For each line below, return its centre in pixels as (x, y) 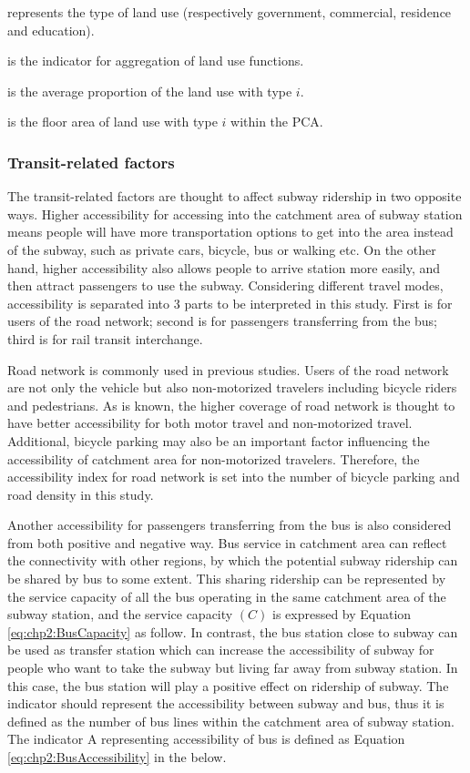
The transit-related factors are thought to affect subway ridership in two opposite (235, 196)
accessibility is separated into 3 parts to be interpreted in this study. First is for (230, 303)
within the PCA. (277, 122)
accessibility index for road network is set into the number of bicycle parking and (234, 477)
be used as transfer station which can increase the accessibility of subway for (221, 650)
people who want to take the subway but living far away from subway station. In (233, 668)
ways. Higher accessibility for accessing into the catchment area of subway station (235, 214)
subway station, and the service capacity (120, 614)
